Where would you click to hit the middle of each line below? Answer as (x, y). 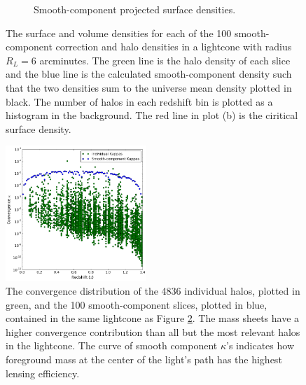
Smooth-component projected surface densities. (135, 9)
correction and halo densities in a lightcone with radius (174, 47)
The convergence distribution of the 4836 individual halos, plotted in (153, 290)
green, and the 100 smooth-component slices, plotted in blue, (137, 304)
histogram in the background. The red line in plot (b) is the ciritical (152, 115)
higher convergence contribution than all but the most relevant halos (153, 331)
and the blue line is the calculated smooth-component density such (149, 74)
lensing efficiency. (43, 373)
